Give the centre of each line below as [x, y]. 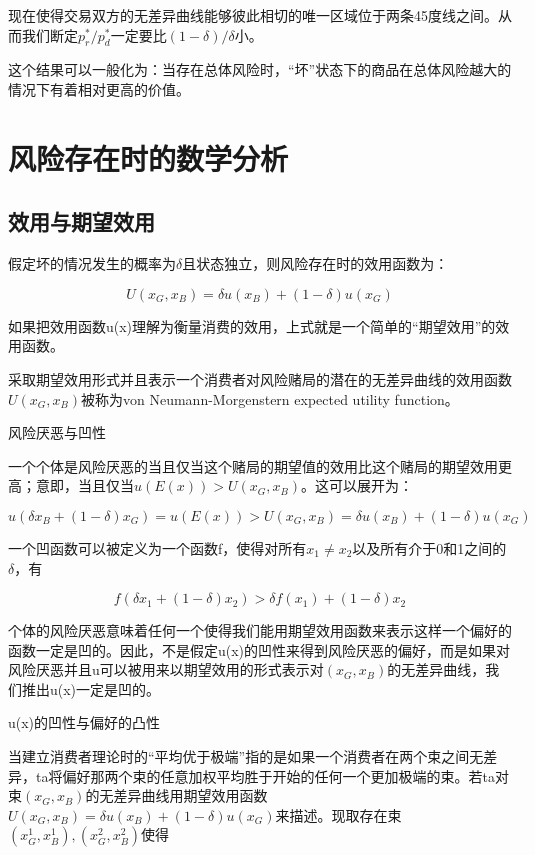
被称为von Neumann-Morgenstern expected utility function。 [270, 398]
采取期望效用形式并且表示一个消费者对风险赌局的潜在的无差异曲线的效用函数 [260, 378]
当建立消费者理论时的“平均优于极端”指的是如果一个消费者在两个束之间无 [246, 756]
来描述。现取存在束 [338, 814]
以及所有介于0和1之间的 [429, 547]
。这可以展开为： [356, 485]
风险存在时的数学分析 [148, 157]
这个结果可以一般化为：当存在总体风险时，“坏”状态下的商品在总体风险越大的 [260, 69]
